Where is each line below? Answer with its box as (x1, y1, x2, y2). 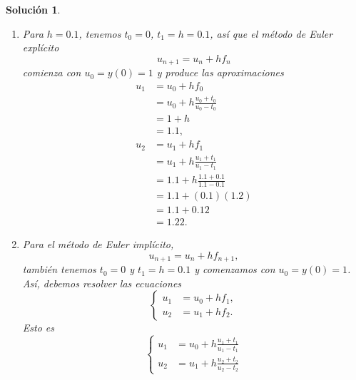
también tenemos (22, 262, 96, 277)
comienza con (22, 65, 81, 80)
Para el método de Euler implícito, (22, 237, 174, 252)
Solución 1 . (6, 2, 61, 16)
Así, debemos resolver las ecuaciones (22, 275, 182, 290)
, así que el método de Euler (210, 26, 333, 41)
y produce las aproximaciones (156, 65, 284, 80)
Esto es (22, 320, 54, 335)
